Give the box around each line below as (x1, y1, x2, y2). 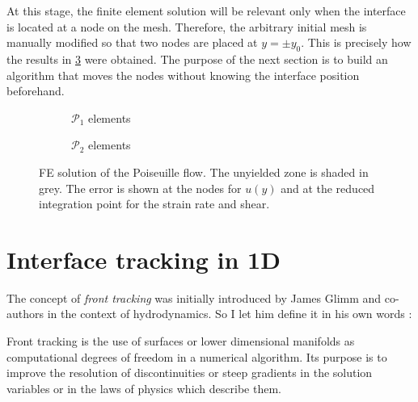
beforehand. (6, 82, 65, 99)
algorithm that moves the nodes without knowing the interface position (6, 66, 360, 83)
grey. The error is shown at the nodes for (39, 179, 242, 196)
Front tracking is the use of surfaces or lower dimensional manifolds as (6, 333, 355, 350)
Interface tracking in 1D (6, 242, 281, 275)
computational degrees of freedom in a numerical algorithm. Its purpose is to (6, 348, 387, 365)
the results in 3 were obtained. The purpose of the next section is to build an (6, 50, 388, 67)
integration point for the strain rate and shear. (39, 195, 270, 212)
